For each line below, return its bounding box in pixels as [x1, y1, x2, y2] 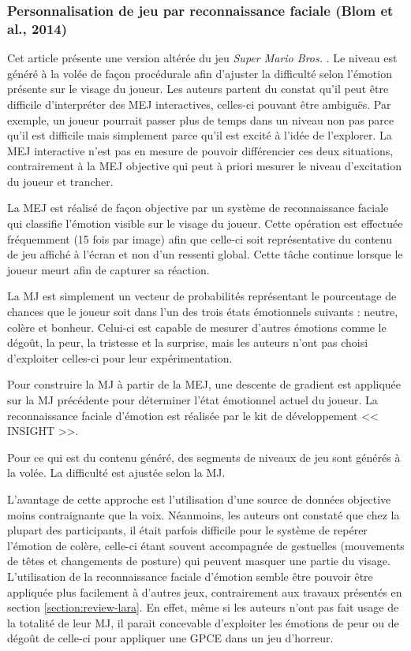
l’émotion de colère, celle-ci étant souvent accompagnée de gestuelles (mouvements [7, 537, 405, 553]
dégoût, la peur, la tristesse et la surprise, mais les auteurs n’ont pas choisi [7, 334, 368, 351]
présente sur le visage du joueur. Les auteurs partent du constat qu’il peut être [7, 80, 389, 97]
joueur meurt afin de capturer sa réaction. [7, 261, 210, 277]
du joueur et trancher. [7, 173, 114, 189]
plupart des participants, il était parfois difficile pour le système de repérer [7, 522, 368, 538]
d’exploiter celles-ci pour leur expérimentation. [7, 349, 233, 366]
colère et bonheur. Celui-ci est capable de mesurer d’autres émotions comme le [7, 318, 387, 335]
